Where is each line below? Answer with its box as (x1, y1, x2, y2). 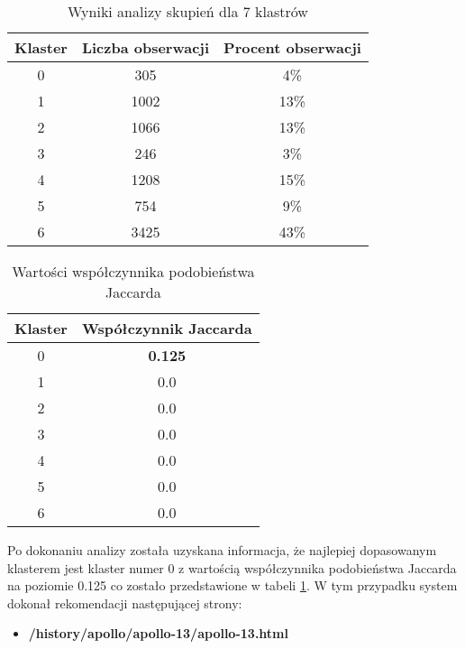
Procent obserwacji (223, 37, 361, 58)
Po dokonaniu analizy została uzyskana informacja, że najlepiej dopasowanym (7, 541, 437, 559)
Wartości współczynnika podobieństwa (12, 261, 255, 282)
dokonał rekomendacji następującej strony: (7, 593, 242, 612)
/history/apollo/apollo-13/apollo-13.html (28, 624, 288, 643)
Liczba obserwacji (81, 37, 210, 58)
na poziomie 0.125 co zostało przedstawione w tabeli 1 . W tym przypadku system (7, 576, 458, 595)
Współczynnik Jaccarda (81, 318, 252, 338)
